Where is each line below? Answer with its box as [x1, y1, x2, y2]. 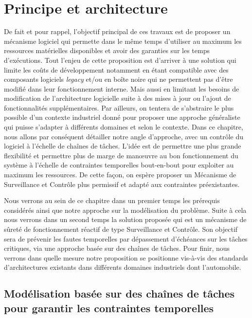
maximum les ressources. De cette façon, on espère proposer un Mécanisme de [4, 169, 236, 180]
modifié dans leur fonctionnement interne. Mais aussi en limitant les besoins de [4, 83, 239, 94]
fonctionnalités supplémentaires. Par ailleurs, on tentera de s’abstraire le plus [4, 102, 234, 112]
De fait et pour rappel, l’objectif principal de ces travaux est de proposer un [4, 26, 231, 37]
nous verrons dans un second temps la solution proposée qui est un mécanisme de [4, 214, 247, 224]
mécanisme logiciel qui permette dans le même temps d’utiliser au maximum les [4, 36, 242, 46]
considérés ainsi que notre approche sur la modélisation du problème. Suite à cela [4, 205, 247, 215]
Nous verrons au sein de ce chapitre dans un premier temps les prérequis [4, 195, 220, 206]
